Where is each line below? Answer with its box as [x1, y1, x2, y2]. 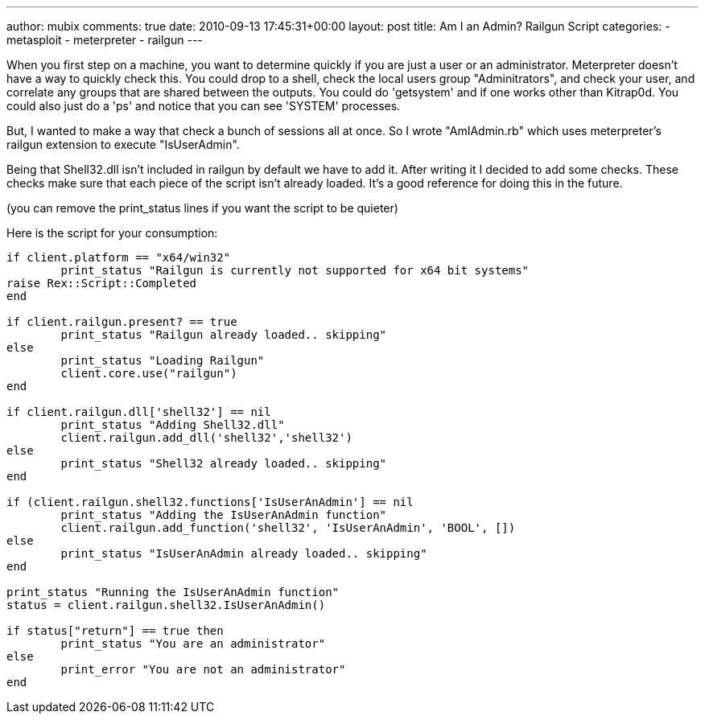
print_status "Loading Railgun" [60, 354, 265, 367]
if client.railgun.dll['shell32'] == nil [6, 405, 271, 418]
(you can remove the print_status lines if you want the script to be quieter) [6, 201, 398, 215]
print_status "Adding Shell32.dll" [60, 418, 285, 431]
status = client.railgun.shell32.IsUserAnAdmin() [6, 599, 326, 611]
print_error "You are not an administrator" [60, 663, 346, 676]
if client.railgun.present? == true [6, 315, 237, 328]
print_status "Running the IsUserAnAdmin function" [6, 586, 340, 599]
